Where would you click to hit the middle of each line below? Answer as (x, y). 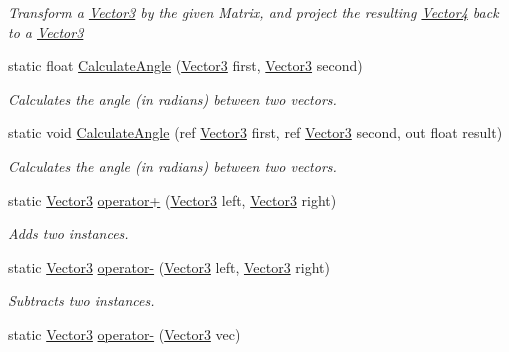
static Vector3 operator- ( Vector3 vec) (124, 333)
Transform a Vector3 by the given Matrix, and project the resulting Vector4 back (253, 12)
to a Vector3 (46, 31)
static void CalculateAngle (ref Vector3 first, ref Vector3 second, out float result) (255, 132)
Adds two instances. (68, 233)
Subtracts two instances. (81, 300)
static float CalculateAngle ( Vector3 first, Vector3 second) (185, 65)
